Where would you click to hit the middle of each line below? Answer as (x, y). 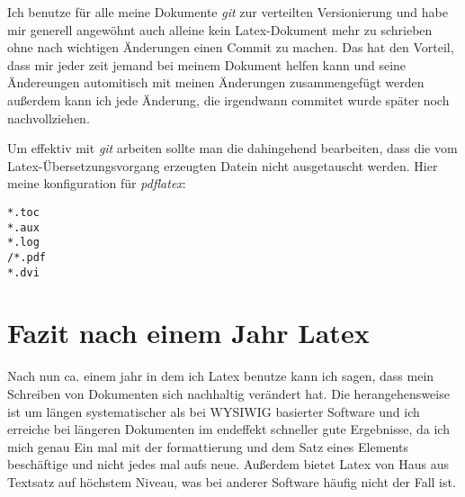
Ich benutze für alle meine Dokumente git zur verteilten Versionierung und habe (228, 12)
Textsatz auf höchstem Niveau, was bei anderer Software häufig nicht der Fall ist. (232, 481)
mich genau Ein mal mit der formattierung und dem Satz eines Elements (208, 446)
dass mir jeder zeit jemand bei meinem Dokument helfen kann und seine (207, 64)
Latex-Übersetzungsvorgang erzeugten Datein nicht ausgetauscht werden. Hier (223, 165)
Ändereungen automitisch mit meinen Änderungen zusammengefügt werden (216, 82)
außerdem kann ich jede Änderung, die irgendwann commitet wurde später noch (228, 99)
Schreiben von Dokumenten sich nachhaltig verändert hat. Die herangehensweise (228, 393)
